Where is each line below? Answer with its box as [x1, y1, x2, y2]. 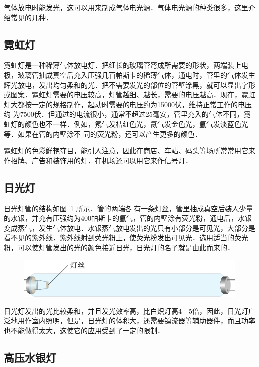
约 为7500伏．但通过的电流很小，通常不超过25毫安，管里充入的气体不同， [4, 109, 244, 119]
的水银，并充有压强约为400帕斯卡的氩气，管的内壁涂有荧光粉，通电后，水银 [4, 213, 252, 223]
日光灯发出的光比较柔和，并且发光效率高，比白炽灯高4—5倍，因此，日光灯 [4, 305, 248, 316]
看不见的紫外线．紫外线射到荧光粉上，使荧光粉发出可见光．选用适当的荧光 [4, 232, 248, 243]
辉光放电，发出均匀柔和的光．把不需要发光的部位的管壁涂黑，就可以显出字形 [4, 79, 255, 90]
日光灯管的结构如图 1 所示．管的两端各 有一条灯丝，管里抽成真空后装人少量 [4, 203, 253, 213]
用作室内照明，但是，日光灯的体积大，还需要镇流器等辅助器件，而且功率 [17, 315, 255, 326]
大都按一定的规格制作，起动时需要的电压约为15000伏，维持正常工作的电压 [10, 99, 252, 109]
